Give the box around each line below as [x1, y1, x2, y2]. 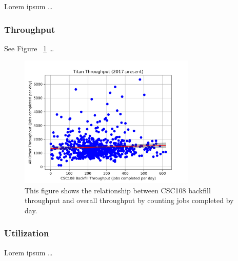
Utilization [4, 227, 49, 239]
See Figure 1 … [4, 43, 54, 53]
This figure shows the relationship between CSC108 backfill [25, 185, 211, 195]
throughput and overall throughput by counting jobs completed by [25, 195, 234, 206]
